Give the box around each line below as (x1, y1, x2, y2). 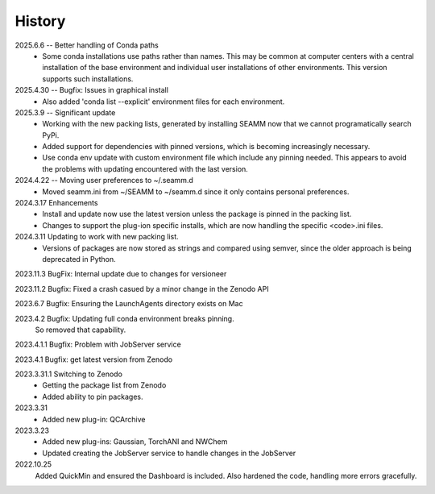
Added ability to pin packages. (42, 392, 143, 401)
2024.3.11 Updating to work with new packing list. (14, 232, 179, 242)
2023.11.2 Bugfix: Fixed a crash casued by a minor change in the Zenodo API (14, 284, 269, 293)
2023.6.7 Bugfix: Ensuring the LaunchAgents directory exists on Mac (14, 299, 243, 309)
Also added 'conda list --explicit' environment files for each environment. (42, 97, 285, 106)
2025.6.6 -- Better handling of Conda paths (14, 40, 159, 50)
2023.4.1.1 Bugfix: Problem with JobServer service (14, 339, 181, 350)
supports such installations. (42, 73, 134, 84)
